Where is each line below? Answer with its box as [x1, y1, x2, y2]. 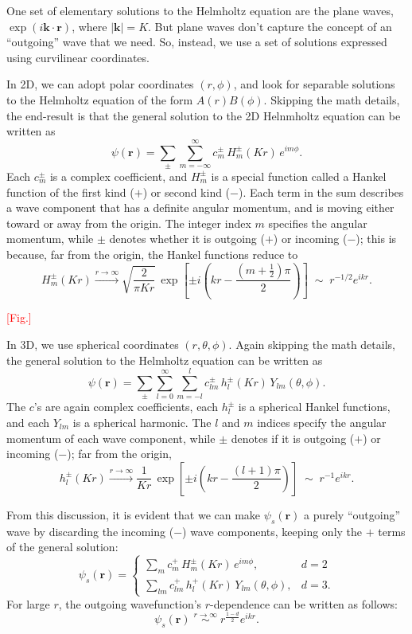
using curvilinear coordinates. [6, 49, 150, 65]
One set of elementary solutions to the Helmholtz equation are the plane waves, [6, 2, 394, 18]
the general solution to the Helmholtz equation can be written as [6, 351, 323, 368]
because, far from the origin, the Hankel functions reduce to [6, 245, 298, 262]
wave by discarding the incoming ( [6, 522, 174, 539]
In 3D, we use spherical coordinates [6, 336, 179, 353]
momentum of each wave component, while [6, 429, 216, 446]
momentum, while [6, 230, 94, 247]
